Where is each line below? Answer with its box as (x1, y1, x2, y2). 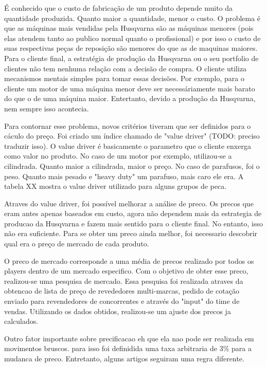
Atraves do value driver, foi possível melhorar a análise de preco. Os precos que (4, 198, 254, 208)
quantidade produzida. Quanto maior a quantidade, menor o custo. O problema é (4, 12, 261, 23)
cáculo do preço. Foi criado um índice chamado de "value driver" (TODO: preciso (4, 130, 260, 141)
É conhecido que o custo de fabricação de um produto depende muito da (4, 3, 233, 13)
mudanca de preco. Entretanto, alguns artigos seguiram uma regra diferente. (4, 353, 244, 363)
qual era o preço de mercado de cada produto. (4, 238, 149, 249)
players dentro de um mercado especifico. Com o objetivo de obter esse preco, (4, 265, 248, 276)
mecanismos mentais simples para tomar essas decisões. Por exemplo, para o (4, 73, 244, 84)
